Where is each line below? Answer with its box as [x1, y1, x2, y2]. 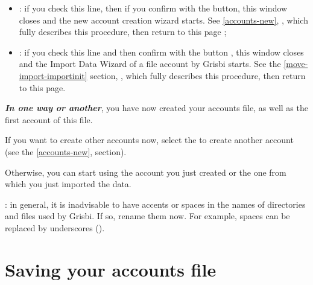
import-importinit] [19, 69, 87, 82]
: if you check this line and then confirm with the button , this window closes [19, 45, 304, 58]
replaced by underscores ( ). [5, 221, 105, 234]
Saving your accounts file [5, 257, 217, 281]
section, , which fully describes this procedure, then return [90, 69, 306, 82]
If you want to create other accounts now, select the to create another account [5, 133, 294, 146]
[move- [283, 57, 308, 70]
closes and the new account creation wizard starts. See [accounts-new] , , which [19, 13, 308, 26]
